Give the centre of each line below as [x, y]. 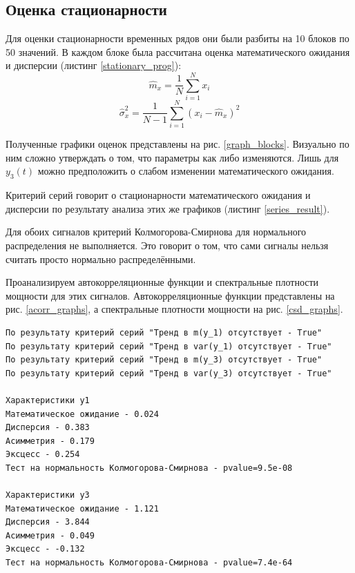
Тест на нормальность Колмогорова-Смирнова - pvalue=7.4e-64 [149, 563]
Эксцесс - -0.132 [45, 549]
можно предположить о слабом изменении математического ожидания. [186, 171]
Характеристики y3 [48, 495]
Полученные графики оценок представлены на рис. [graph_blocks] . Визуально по [177, 144]
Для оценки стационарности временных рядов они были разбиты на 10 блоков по [177, 38]
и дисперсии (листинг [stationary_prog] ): [94, 65]
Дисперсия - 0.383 [48, 428]
